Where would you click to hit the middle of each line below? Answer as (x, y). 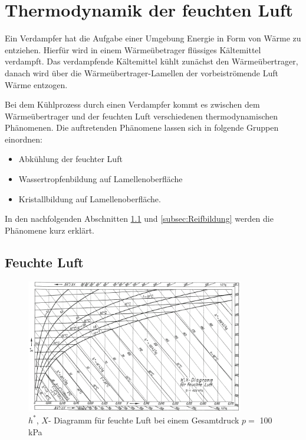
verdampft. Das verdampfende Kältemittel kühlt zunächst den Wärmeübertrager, (152, 61)
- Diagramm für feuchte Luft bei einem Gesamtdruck (144, 420)
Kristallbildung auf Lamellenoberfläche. (90, 198)
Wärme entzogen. (36, 84)
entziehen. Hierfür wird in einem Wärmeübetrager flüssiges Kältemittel (133, 49)
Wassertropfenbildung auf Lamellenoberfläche (101, 179)
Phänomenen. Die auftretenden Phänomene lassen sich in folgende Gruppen (142, 127)
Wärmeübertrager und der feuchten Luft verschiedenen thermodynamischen (142, 116)
